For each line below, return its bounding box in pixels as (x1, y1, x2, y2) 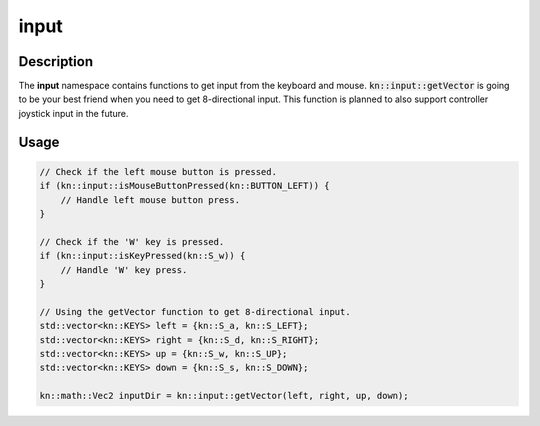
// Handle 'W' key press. (60, 264, 188, 275)
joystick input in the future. (18, 107, 129, 119)
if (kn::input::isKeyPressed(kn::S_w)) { (39, 250, 246, 262)
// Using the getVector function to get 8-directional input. (39, 306, 351, 317)
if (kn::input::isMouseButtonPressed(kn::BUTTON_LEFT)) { (39, 180, 330, 192)
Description (18, 53, 94, 70)
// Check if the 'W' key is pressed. (39, 236, 225, 247)
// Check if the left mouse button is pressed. (39, 166, 277, 177)
